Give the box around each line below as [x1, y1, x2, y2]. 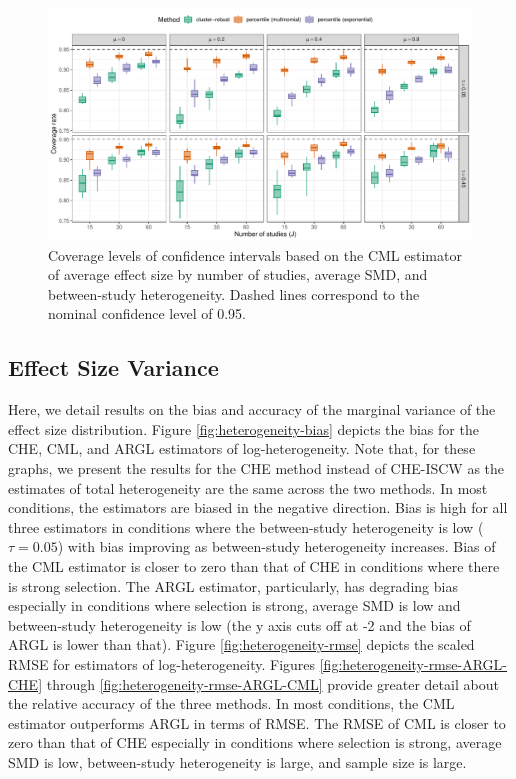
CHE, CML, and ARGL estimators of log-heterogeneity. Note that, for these [8, 438, 476, 459]
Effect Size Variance [8, 352, 219, 383]
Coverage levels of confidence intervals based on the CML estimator [48, 244, 462, 265]
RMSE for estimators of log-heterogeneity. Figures [8, 654, 316, 674]
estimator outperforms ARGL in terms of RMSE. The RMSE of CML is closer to [8, 712, 506, 733]
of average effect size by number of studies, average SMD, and [48, 264, 428, 285]
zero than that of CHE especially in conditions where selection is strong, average [8, 732, 502, 753]
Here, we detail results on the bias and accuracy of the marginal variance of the [8, 399, 496, 420]
